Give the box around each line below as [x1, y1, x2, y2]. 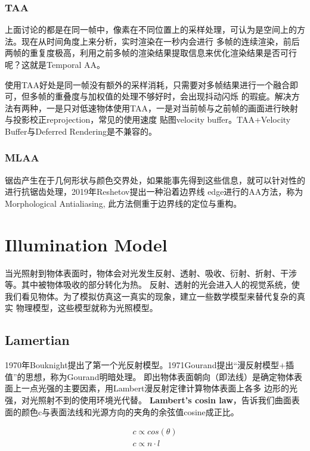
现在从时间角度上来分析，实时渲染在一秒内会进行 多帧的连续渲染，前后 [21, 35, 300, 47]
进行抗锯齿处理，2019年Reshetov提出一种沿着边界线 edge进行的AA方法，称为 [5, 185, 303, 198]
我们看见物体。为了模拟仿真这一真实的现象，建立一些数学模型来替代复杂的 [5, 290, 297, 302]
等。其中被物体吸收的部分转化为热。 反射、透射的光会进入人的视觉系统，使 [5, 278, 300, 291]
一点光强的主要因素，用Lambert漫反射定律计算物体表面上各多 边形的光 [21, 382, 298, 394]
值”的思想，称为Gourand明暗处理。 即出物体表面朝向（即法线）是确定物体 [5, 370, 294, 382]
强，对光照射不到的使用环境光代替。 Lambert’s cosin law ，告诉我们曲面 [5, 394, 292, 406]
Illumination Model [5, 232, 168, 256]
